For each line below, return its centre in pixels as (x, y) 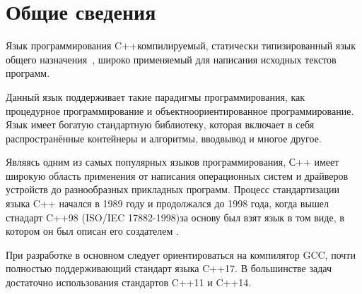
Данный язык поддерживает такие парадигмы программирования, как (156, 96)
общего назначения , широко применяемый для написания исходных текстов (171, 59)
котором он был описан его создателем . (92, 231)
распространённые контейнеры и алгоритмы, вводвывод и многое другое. (164, 138)
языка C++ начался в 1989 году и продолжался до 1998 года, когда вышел (167, 203)
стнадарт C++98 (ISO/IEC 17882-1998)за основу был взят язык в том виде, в (175, 217)
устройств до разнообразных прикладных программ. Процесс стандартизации (173, 189)
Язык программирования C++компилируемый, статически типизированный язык (181, 45)
